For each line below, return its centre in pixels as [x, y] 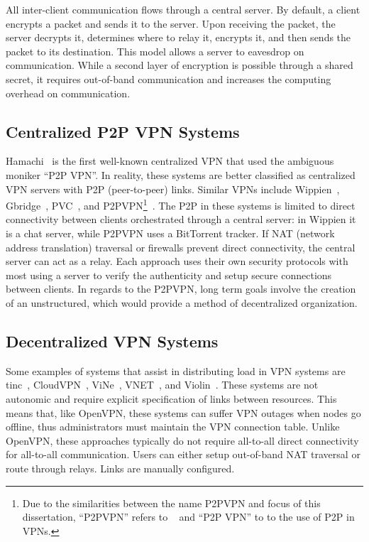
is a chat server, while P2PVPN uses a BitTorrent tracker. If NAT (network [170, 233]
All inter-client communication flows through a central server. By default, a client [183, 9]
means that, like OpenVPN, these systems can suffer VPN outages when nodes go [183, 412]
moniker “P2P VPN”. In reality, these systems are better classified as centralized [181, 174]
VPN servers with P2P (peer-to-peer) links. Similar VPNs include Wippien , [173, 189]
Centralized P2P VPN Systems [123, 131]
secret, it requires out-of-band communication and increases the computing [169, 78]
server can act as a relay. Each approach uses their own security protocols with [177, 261]
